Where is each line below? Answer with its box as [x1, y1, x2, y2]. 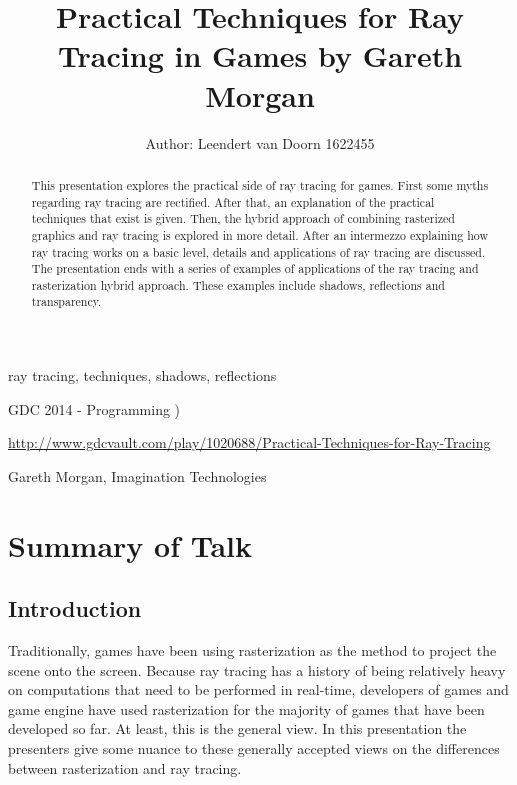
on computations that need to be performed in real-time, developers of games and [8, 679, 509, 700]
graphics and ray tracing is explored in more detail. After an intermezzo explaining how [31, 226, 488, 243]
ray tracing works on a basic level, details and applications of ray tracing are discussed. [31, 243, 486, 260]
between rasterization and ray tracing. [8, 757, 242, 778]
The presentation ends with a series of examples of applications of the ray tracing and [31, 260, 479, 277]
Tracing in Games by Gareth [57, 35, 463, 76]
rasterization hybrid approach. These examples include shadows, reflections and [31, 276, 445, 293]
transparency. [31, 293, 102, 310]
